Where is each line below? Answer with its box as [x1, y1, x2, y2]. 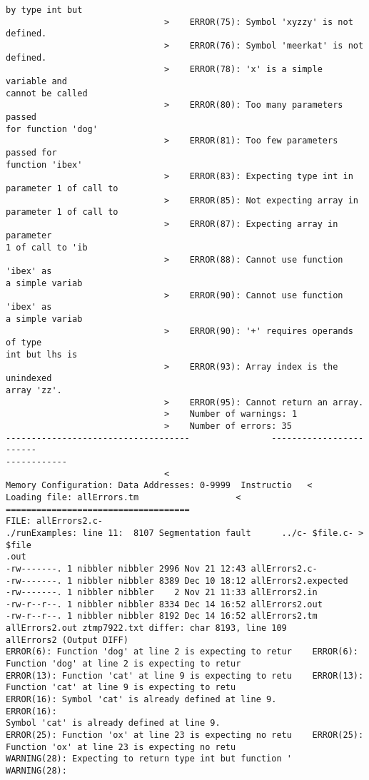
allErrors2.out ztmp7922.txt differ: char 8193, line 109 [6, 623, 287, 634]
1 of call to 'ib [6, 243, 88, 253]
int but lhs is [6, 350, 78, 360]
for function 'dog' [6, 123, 98, 134]
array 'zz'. [6, 385, 62, 395]
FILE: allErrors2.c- [6, 516, 103, 527]
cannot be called [6, 88, 88, 98]
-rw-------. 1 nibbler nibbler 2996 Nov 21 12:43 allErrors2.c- [6, 563, 318, 574]
